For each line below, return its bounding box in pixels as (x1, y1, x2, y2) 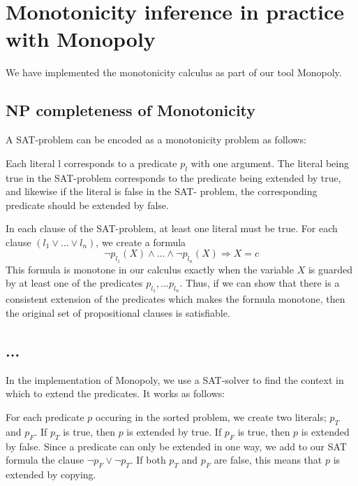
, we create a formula (96, 234, 186, 249)
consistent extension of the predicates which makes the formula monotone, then (6, 292, 345, 306)
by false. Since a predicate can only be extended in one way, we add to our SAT (6, 438, 347, 453)
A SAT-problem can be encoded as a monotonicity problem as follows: (6, 132, 306, 147)
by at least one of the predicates (6, 276, 143, 290)
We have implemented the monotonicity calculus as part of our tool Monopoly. (6, 65, 342, 80)
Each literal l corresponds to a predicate (6, 155, 177, 170)
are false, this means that (214, 452, 322, 467)
